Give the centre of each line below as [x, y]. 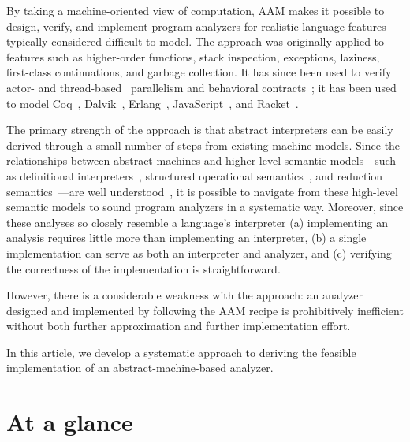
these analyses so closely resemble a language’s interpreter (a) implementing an [198, 222]
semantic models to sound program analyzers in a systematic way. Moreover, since [205, 207]
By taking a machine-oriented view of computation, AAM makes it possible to [196, 10]
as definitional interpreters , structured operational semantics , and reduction [195, 175]
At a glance [70, 422]
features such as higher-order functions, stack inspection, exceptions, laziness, [193, 56]
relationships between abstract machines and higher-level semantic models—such [201, 160]
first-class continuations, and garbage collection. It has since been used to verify [199, 72]
